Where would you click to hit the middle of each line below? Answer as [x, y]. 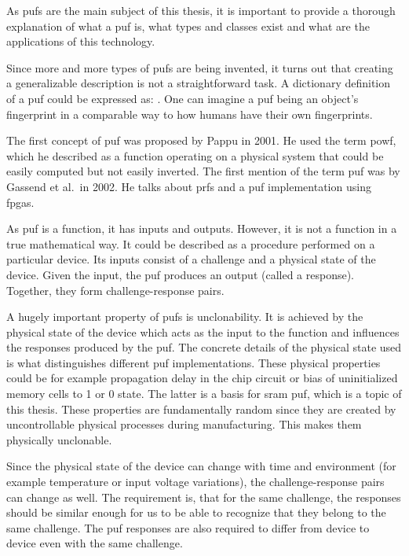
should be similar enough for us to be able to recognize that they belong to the [196, 512]
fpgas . [20, 202]
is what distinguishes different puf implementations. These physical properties [194, 362]
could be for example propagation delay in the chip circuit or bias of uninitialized [202, 378]
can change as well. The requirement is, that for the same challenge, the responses [204, 497]
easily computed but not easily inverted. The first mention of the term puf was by [203, 171]
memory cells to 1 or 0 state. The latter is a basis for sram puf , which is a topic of [204, 394]
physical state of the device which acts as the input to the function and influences [203, 331]
